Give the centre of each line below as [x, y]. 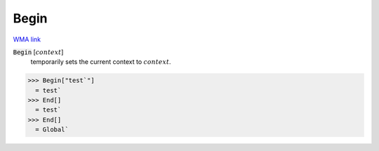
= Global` [52, 130]
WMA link [27, 39]
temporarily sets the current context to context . [101, 62]
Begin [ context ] [38, 52]
